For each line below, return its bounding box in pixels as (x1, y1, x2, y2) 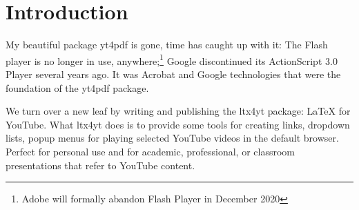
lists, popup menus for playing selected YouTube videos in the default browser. (6, 131, 339, 145)
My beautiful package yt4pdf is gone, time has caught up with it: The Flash (6, 37, 328, 52)
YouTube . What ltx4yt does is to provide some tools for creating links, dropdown (6, 117, 350, 131)
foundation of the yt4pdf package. (6, 80, 149, 95)
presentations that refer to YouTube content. (6, 157, 195, 172)
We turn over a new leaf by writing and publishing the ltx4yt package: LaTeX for (6, 104, 351, 118)
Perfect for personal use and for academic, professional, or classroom (6, 144, 295, 158)
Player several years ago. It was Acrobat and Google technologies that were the (6, 66, 341, 81)
